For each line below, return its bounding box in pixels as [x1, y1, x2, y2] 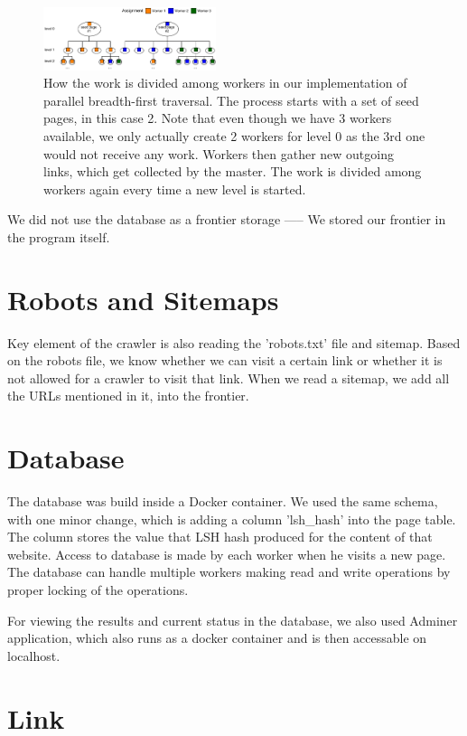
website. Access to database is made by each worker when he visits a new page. [7, 544, 446, 563]
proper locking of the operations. [7, 580, 189, 599]
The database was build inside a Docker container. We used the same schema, [7, 492, 438, 511]
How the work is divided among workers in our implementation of [43, 73, 407, 92]
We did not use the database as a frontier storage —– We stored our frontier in [7, 210, 446, 229]
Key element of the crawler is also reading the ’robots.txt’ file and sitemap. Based [7, 333, 461, 352]
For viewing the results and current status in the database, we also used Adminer [7, 610, 458, 629]
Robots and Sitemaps [7, 280, 279, 317]
